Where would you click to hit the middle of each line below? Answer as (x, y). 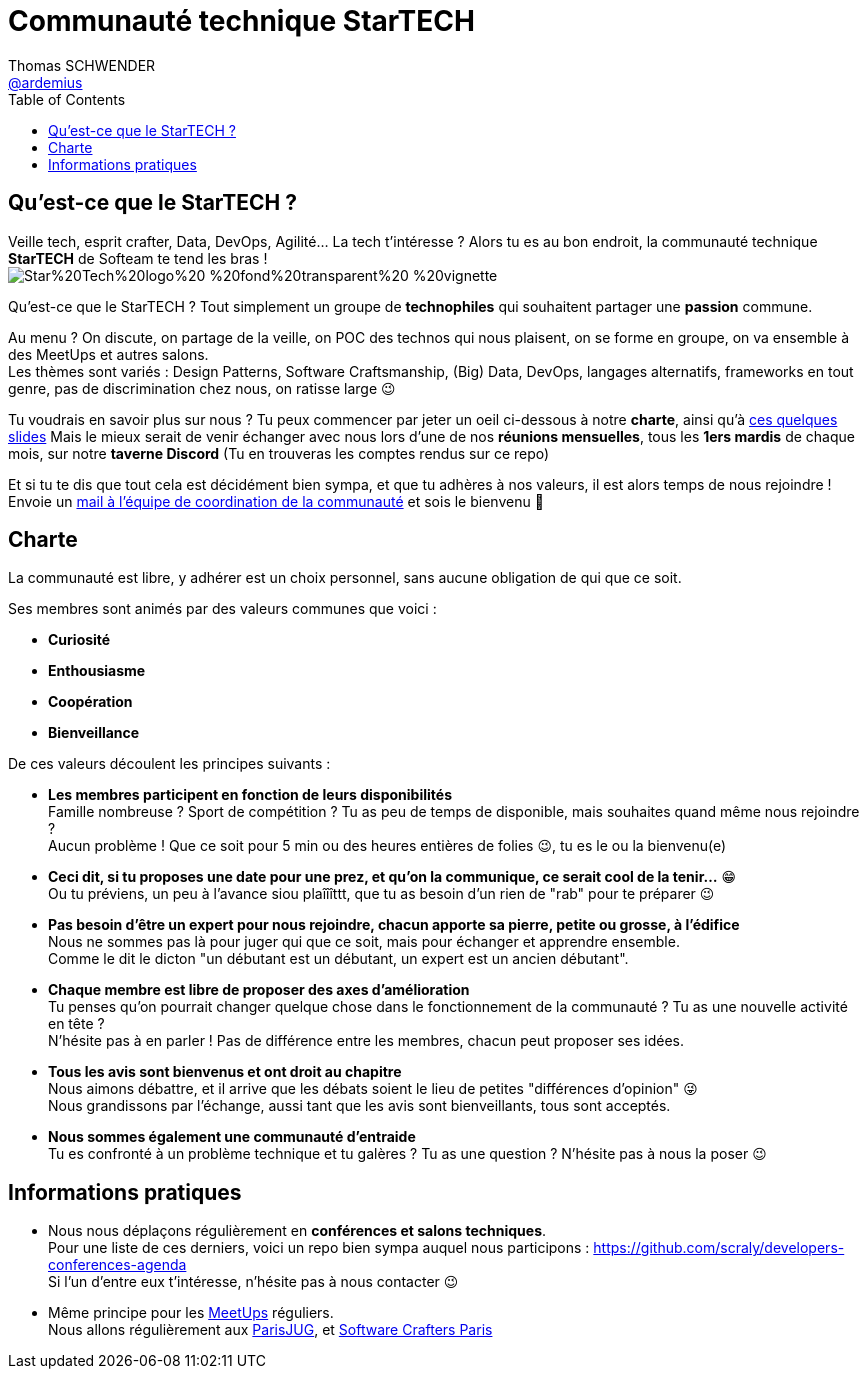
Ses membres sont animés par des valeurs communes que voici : (222, 609)
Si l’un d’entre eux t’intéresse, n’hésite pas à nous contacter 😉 (253, 1282)
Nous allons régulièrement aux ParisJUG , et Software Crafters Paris (270, 1330)
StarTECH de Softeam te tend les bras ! (138, 258)
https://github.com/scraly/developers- (719, 1248)
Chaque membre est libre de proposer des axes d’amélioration (259, 990)
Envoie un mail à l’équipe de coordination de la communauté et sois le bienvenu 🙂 (276, 501)
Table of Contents (67, 99)
